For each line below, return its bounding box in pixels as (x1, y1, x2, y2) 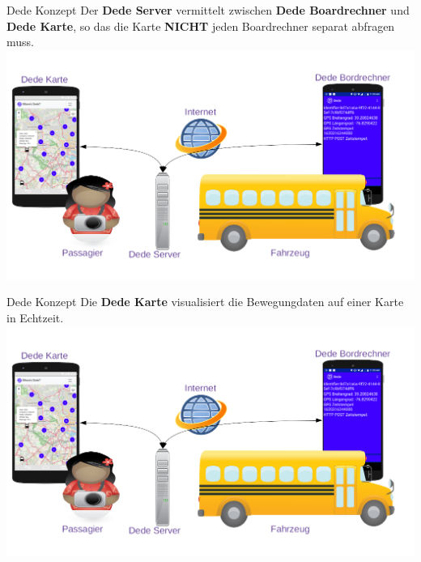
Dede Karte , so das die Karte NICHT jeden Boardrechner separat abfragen (6, 17, 395, 34)
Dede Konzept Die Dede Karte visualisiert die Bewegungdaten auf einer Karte (6, 293, 404, 310)
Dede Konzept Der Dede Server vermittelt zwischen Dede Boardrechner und (6, 2, 410, 18)
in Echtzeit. (6, 309, 64, 326)
